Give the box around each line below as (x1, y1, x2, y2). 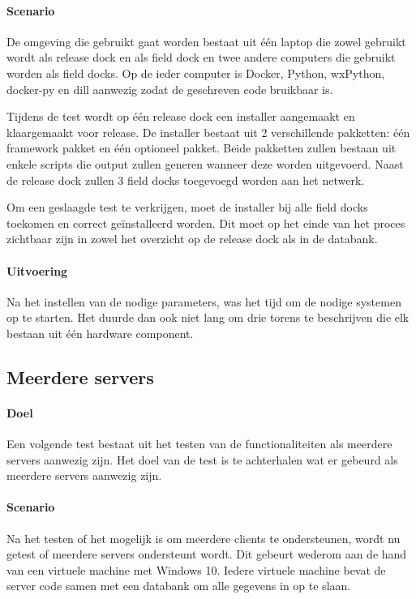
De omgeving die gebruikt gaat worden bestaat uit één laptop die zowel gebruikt (6, 32, 406, 49)
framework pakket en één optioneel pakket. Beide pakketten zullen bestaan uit (6, 139, 397, 156)
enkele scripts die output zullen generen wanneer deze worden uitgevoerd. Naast (6, 155, 404, 172)
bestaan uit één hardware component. (6, 324, 194, 341)
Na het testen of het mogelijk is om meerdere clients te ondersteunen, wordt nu (6, 529, 401, 546)
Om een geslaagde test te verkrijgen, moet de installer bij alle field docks (6, 199, 368, 216)
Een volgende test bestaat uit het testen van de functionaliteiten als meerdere (6, 435, 392, 452)
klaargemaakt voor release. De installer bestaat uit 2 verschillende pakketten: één (6, 123, 410, 140)
